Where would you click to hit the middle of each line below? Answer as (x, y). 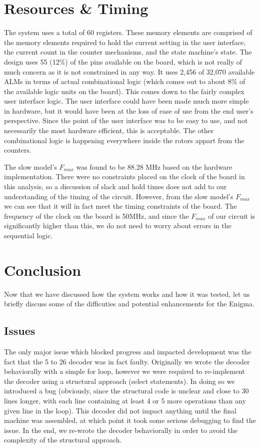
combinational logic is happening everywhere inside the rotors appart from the (124, 140)
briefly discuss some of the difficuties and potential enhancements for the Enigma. (129, 304)
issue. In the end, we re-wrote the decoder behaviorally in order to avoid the (121, 430)
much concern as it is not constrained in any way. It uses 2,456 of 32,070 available (129, 71)
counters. (18, 150)
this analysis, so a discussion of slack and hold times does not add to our (115, 186)
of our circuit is (232, 215)
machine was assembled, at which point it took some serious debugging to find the (130, 420)
